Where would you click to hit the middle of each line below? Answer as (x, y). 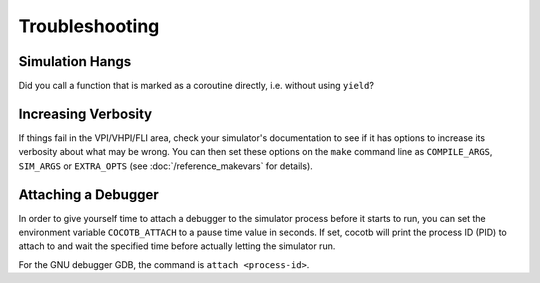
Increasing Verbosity (85, 113)
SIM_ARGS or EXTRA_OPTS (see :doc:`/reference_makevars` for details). (166, 166)
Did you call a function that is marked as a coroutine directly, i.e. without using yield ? (196, 86)
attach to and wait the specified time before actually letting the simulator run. (177, 246)
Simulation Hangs (75, 61)
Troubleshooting (89, 26)
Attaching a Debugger (88, 194)
